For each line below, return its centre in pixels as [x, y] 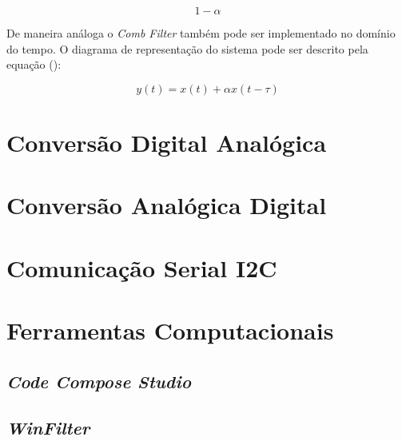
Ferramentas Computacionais [170, 330]
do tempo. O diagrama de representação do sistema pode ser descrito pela [187, 48]
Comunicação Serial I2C [142, 267]
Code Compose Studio [99, 381]
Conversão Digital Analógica [167, 142]
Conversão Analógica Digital [167, 205]
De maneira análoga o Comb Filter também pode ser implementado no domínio [201, 33]
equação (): [34, 64]
